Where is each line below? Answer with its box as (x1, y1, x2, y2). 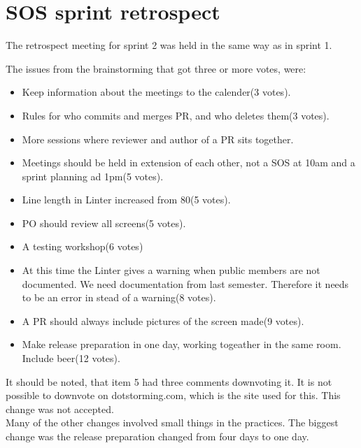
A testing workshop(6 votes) (22, 239, 143, 254)
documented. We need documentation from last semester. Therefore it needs (22, 276, 349, 291)
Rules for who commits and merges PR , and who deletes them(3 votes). (22, 108, 330, 122)
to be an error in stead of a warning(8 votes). (22, 290, 216, 305)
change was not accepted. (6, 401, 114, 416)
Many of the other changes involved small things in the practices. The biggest (6, 415, 339, 430)
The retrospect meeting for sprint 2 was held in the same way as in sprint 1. (6, 38, 332, 52)
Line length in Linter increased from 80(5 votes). (22, 192, 231, 207)
